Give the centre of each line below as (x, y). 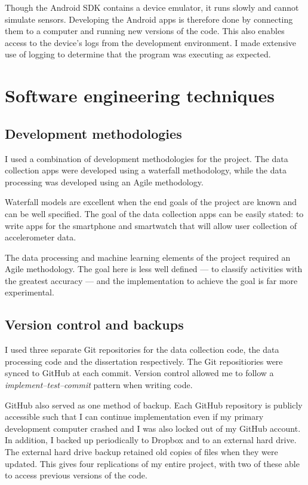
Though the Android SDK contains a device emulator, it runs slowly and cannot (152, 7)
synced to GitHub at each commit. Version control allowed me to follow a (139, 373)
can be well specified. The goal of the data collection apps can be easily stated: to (154, 213)
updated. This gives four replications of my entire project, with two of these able (152, 463)
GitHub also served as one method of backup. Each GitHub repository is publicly (154, 405)
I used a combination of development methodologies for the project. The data (147, 158)
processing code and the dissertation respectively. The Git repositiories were (144, 361)
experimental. (30, 292)
